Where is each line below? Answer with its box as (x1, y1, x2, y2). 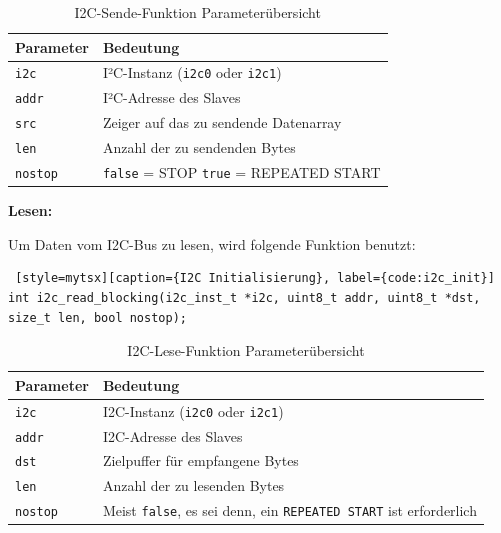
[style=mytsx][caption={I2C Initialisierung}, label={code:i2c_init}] (15, 271, 495, 286)
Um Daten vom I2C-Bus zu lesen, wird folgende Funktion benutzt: (8, 233, 416, 254)
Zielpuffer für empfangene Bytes (102, 450, 299, 471)
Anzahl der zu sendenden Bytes (102, 137, 296, 158)
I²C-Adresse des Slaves (102, 87, 241, 108)
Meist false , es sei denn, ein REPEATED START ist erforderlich (102, 500, 477, 521)
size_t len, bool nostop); (8, 310, 187, 325)
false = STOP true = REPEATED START (102, 162, 381, 183)
